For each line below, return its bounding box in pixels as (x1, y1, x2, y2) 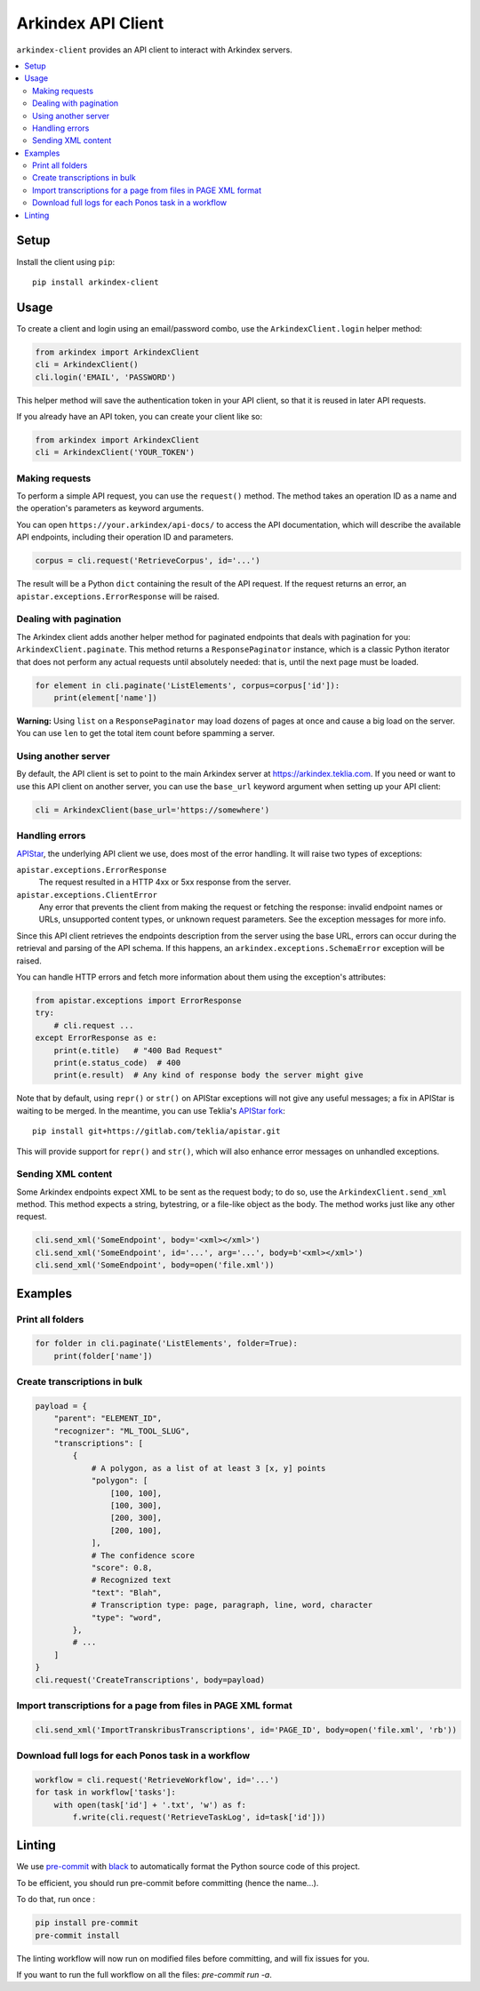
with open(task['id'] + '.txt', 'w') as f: (53, 1800, 246, 1810)
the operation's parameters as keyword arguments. (16, 503, 204, 514)
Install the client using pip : (16, 256, 116, 267)
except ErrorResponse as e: (35, 1033, 157, 1043)
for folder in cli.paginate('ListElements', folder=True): (35, 1339, 298, 1348)
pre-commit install (35, 1930, 120, 1940)
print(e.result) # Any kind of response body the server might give (53, 1070, 364, 1080)
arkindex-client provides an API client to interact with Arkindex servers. (16, 44, 292, 55)
